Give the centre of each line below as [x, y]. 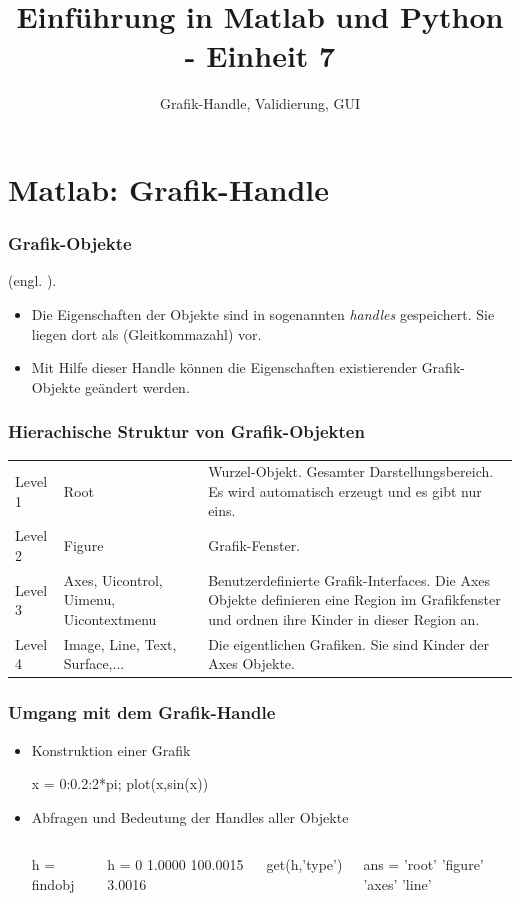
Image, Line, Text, [120, 643]
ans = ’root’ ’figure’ [423, 864]
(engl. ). [32, 280]
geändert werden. [137, 386]
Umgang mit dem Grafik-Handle [142, 712]
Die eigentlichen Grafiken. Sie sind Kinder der [349, 643]
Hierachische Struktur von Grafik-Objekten [186, 431]
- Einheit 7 [260, 55]
